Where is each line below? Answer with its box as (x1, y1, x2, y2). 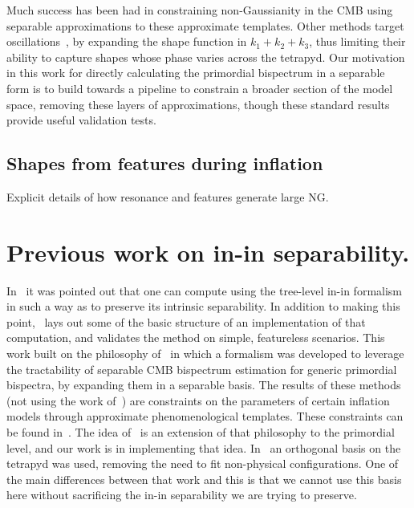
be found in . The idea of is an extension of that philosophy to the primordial (6, 424, 395, 441)
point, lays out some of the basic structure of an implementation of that (6, 313, 366, 330)
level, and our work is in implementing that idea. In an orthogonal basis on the (6, 439, 401, 456)
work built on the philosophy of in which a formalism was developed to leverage (6, 345, 404, 362)
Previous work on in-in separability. (6, 235, 410, 268)
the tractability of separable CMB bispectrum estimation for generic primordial (6, 360, 397, 377)
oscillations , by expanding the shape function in (6, 33, 247, 50)
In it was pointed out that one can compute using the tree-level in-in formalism (6, 282, 403, 299)
